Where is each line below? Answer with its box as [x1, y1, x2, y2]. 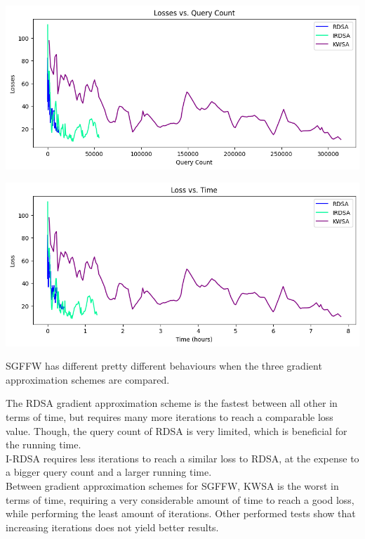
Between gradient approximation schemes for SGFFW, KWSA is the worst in [6, 478, 339, 493]
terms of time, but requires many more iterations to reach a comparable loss [6, 410, 333, 424]
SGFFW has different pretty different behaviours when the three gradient [6, 358, 322, 373]
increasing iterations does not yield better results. [6, 519, 219, 534]
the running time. [6, 437, 81, 452]
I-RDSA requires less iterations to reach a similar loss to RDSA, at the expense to [6, 450, 359, 465]
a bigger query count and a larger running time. [6, 465, 212, 479]
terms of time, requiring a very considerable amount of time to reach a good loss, [6, 492, 354, 507]
